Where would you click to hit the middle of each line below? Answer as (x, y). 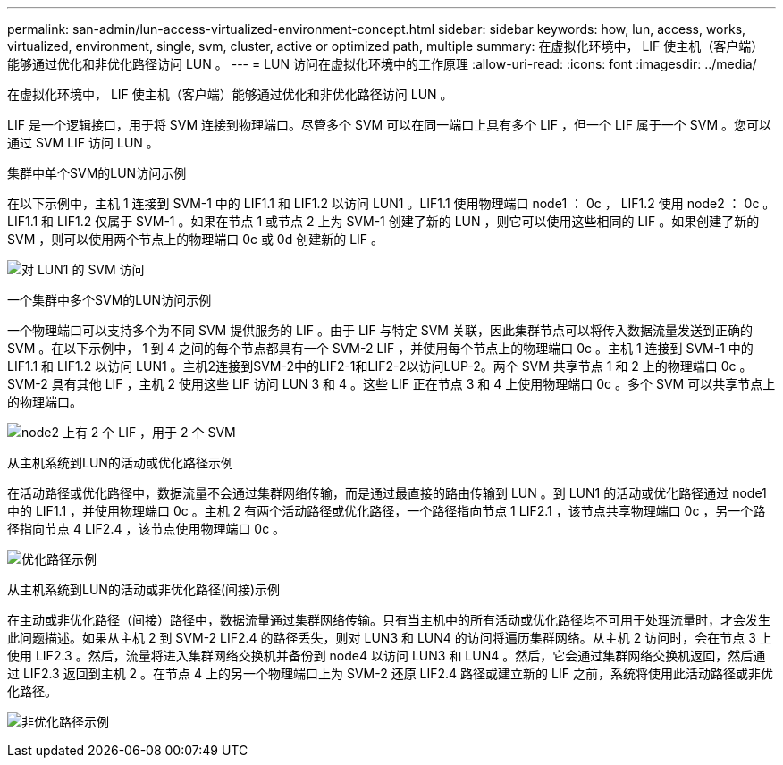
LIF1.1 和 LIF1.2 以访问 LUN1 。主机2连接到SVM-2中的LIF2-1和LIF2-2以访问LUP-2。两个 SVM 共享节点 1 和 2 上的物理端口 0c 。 (380, 366)
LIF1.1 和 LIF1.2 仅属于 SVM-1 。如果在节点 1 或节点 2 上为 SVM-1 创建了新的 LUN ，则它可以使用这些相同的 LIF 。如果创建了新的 (383, 221)
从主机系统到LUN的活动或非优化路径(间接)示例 (144, 589)
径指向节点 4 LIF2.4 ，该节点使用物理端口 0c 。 (147, 529)
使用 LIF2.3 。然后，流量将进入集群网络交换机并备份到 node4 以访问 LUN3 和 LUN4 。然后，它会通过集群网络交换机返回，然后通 (387, 656)
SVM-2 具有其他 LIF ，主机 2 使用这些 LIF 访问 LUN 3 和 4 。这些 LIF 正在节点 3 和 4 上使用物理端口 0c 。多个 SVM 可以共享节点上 (391, 384)
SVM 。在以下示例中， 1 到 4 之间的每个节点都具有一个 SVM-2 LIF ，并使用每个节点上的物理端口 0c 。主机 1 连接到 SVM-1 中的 (380, 348)
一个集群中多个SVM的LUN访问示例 (109, 300)
